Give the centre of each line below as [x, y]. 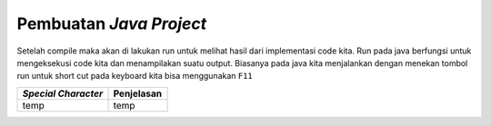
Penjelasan [138, 93]
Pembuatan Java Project [112, 24]
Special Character [63, 93]
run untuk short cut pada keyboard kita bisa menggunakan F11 [135, 76]
